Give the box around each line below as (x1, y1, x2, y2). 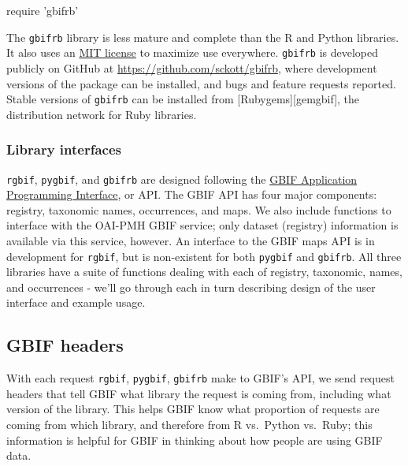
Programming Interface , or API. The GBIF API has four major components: (6, 186, 377, 203)
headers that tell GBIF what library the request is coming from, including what (6, 385, 391, 401)
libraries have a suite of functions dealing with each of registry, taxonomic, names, (6, 263, 402, 280)
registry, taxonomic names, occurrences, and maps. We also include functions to (6, 201, 391, 218)
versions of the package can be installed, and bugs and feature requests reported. (6, 75, 396, 91)
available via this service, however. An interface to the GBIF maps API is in (6, 233, 375, 248)
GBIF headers (6, 333, 124, 357)
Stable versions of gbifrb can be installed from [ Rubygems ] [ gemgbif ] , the (6, 91, 360, 107)
